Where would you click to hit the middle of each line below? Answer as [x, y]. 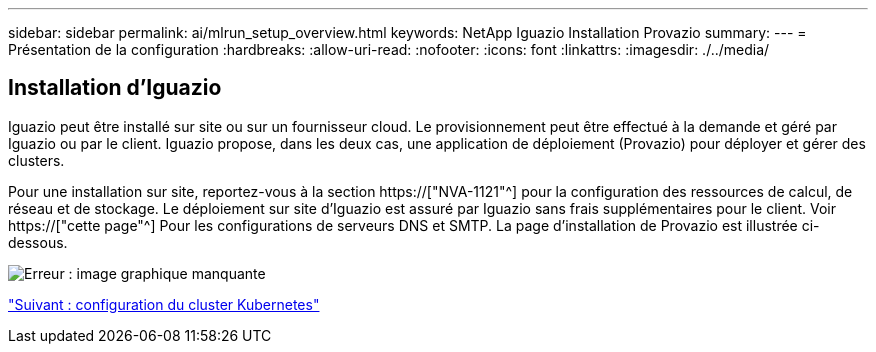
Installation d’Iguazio [115, 88]
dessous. [38, 242]
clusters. [36, 160]
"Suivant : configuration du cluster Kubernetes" [164, 304]
